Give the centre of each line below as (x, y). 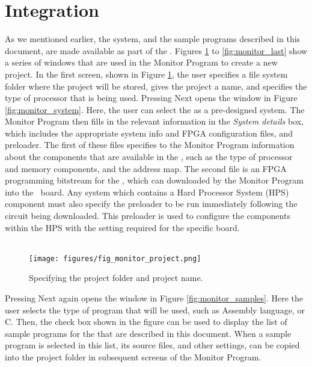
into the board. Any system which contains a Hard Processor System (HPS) (147, 192)
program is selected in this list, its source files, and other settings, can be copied (152, 345)
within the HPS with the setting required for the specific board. (122, 227)
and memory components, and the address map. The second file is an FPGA (146, 168)
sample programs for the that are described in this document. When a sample (148, 333)
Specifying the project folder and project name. (116, 278)
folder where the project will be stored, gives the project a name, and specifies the (156, 86)
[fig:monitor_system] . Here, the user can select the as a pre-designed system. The (155, 109)
